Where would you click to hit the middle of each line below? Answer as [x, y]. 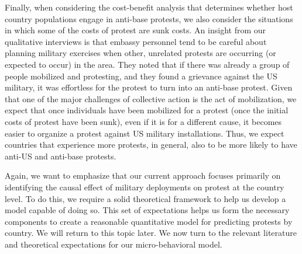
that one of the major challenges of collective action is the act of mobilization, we [151, 98]
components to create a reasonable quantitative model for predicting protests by [149, 221]
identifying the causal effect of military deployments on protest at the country [145, 187]
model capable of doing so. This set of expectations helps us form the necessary [147, 210]
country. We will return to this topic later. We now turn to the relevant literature [151, 233]
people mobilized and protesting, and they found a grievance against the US [141, 76]
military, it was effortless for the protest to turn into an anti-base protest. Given [149, 87]
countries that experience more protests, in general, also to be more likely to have [151, 145]
